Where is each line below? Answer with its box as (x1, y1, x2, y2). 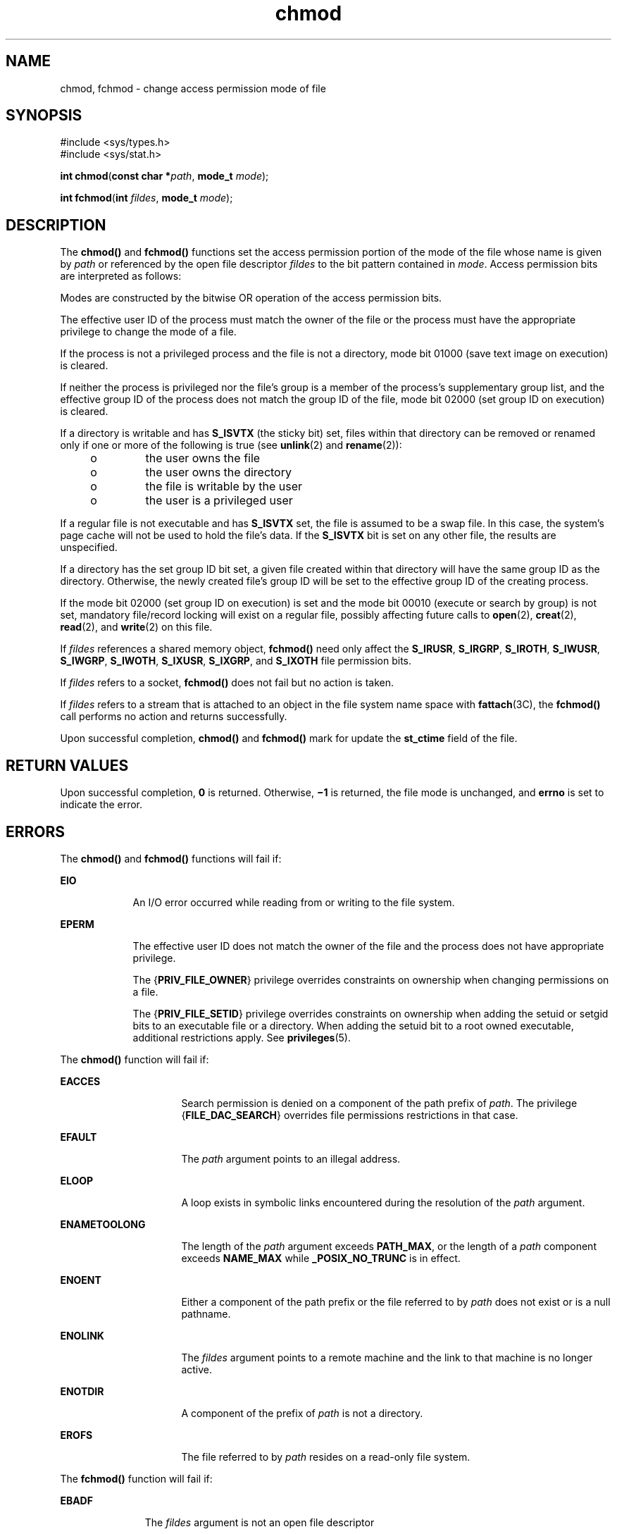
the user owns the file (145, 451, 261, 466)
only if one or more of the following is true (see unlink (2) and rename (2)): (60, 439, 402, 452)
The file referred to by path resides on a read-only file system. (181, 1450, 470, 1463)
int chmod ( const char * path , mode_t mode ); (60, 170, 269, 183)
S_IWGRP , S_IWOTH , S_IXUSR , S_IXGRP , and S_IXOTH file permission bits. (60, 655, 412, 667)
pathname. (181, 1307, 231, 1320)
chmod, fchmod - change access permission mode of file (60, 82, 326, 94)
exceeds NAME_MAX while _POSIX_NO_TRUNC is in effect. (181, 1251, 461, 1264)
